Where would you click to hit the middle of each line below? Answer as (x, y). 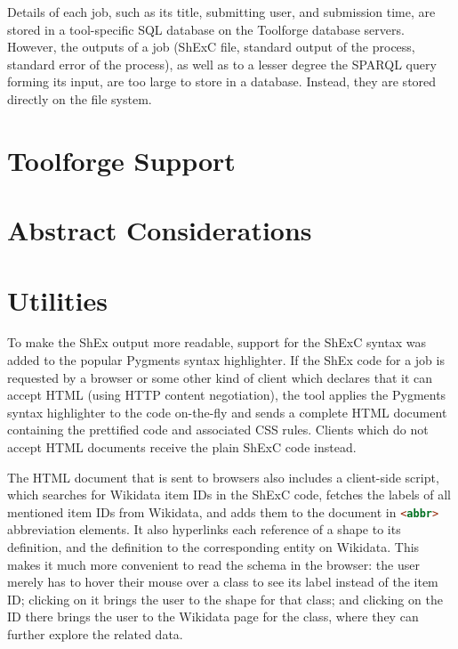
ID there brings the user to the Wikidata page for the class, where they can (213, 617)
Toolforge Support (121, 160)
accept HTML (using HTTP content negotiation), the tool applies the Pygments (227, 395)
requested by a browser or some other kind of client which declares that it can (220, 377)
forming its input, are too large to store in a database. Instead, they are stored (222, 81)
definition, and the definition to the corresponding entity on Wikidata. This (213, 547)
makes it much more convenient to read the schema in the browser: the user (213, 564)
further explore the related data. (95, 634)
